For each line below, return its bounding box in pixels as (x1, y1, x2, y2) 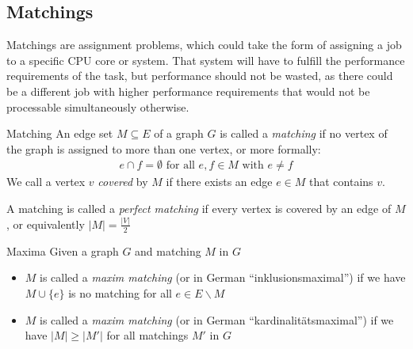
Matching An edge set (6, 125, 113, 142)
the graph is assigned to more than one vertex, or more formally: (6, 140, 321, 157)
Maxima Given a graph (6, 242, 119, 259)
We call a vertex (6, 173, 86, 190)
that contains (309, 173, 373, 190)
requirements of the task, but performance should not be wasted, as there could (6, 67, 393, 84)
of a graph (154, 125, 204, 142)
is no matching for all (68, 284, 172, 301)
